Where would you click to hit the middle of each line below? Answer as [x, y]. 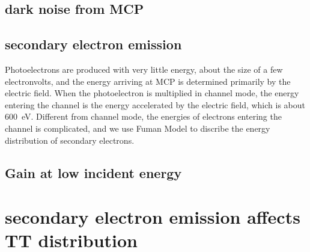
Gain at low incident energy [93, 172]
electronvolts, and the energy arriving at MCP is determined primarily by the [148, 81]
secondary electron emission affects [153, 217]
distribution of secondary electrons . [70, 140]
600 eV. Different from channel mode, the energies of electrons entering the [143, 116]
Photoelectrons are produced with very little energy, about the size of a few [144, 69]
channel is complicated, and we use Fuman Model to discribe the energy [138, 128]
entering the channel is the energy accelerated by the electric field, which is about [155, 104]
